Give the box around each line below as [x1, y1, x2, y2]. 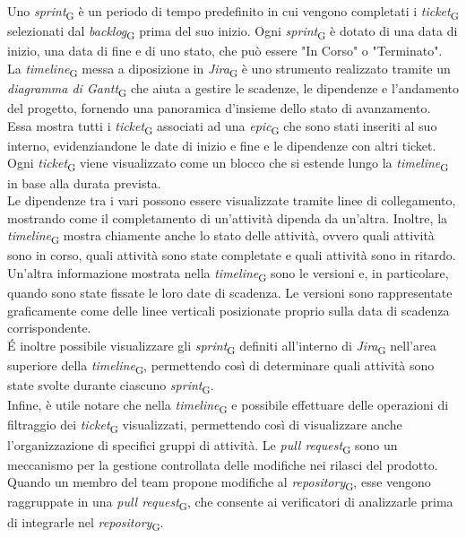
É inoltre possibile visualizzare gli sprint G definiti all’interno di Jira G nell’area [7, 335, 436, 357]
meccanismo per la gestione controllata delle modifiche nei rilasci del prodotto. [7, 455, 438, 473]
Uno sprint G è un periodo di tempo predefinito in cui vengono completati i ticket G [7, 2, 459, 22]
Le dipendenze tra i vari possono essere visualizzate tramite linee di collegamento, [7, 191, 456, 210]
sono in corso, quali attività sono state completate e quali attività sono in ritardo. [7, 246, 456, 265]
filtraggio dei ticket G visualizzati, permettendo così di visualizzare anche [7, 415, 402, 437]
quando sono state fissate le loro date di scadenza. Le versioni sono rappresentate [7, 283, 453, 302]
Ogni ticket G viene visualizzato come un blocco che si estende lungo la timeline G [7, 153, 449, 175]
